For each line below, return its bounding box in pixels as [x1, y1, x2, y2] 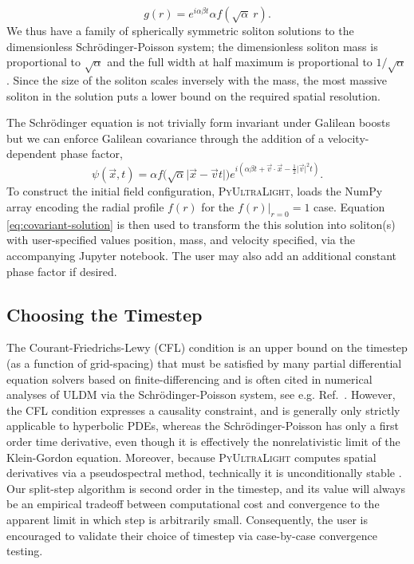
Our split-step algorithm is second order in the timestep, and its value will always [6, 479, 406, 496]
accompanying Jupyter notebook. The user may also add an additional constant [6, 247, 396, 263]
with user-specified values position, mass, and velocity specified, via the [6, 231, 355, 248]
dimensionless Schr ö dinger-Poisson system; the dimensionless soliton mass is [6, 37, 378, 54]
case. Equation [313, 199, 385, 215]
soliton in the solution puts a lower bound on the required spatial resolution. [6, 87, 380, 104]
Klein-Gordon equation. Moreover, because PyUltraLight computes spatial [6, 448, 377, 465]
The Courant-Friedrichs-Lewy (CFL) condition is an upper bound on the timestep [6, 339, 408, 356]
